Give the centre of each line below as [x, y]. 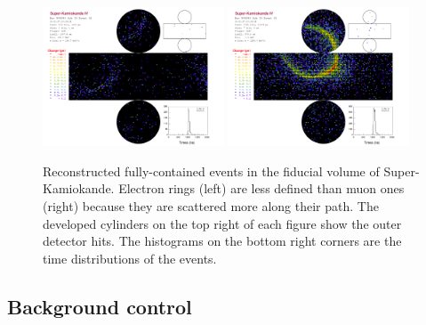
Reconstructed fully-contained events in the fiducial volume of [211, 171]
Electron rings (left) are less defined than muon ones [261, 188]
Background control [100, 306]
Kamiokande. [79, 188]
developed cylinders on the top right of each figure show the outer [222, 223]
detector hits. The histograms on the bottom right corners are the [222, 241]
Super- [402, 171]
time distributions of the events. [130, 258]
